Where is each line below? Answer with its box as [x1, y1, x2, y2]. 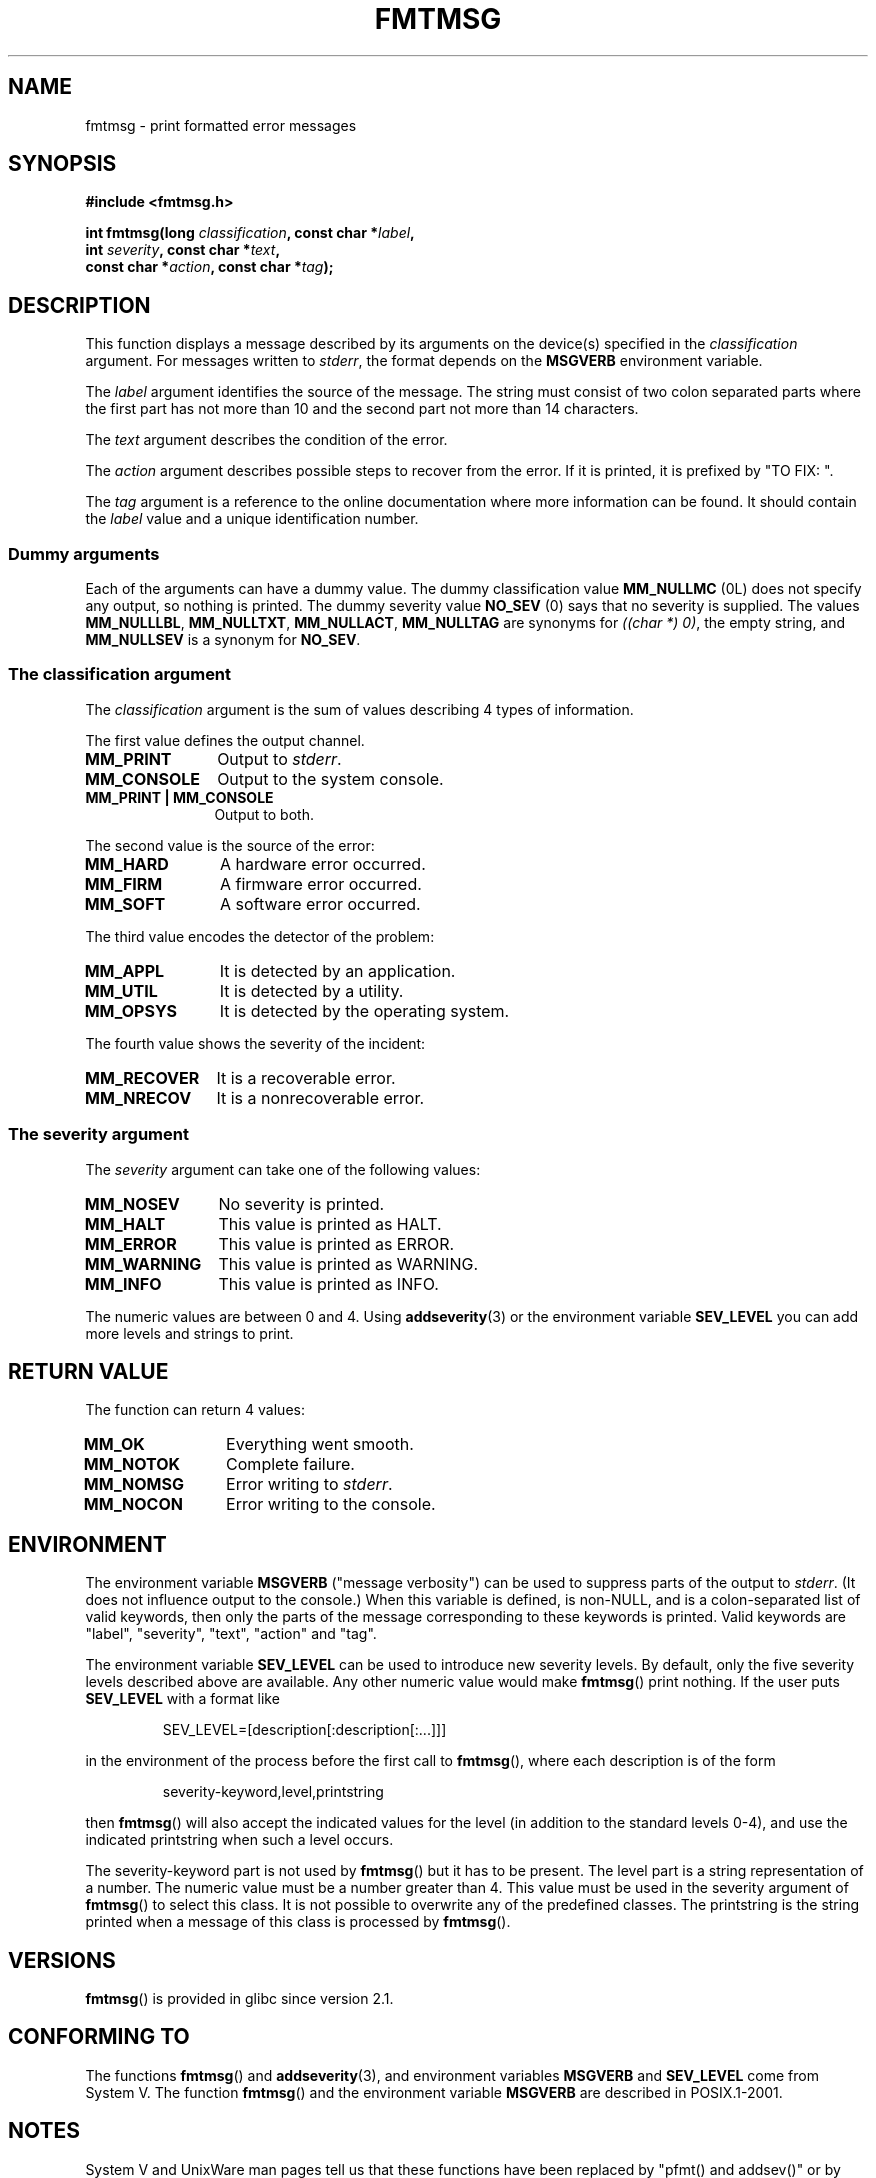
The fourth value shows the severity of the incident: [85, 1034, 426, 1052]
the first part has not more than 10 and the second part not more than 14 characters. [85, 400, 639, 418]
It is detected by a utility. [219, 980, 404, 1001]
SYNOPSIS [8, 151, 117, 177]
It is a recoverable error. [216, 1067, 396, 1088]
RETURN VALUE [8, 1358, 169, 1384]
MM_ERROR [84, 1233, 177, 1254]
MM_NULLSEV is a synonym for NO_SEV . [85, 631, 361, 649]
